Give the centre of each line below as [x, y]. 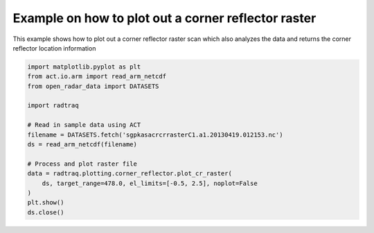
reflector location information [54, 48]
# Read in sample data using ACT [84, 125]
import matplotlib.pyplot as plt [84, 67]
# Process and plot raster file [82, 164]
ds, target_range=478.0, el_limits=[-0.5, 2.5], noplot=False [150, 183]
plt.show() [46, 202]
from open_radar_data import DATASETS [93, 86]
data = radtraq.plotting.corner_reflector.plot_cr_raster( [130, 174]
